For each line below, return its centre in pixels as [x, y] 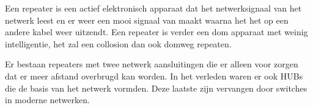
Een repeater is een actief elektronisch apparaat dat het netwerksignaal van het [153, 8]
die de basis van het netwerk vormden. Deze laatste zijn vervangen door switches [156, 88]
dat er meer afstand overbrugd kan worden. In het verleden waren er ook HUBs [154, 76]
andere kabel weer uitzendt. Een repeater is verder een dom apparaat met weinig [156, 32]
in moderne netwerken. [47, 100]
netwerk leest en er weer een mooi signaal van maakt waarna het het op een [147, 20]
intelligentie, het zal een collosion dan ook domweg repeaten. [118, 43]
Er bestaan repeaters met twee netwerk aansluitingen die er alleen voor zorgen [152, 64]
